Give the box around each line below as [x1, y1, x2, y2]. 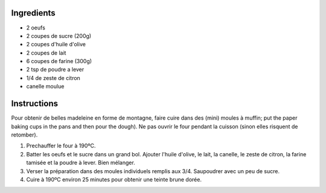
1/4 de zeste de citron [26, 74, 81, 81]
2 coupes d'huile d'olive [26, 41, 86, 48]
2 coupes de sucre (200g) [26, 32, 92, 39]
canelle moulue [26, 83, 65, 90]
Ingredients [11, 8, 56, 18]
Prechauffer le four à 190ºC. [26, 142, 96, 150]
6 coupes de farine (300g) [26, 58, 92, 65]
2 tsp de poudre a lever [26, 66, 85, 73]
